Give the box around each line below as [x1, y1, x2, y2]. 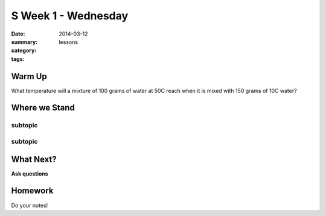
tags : [11, 55, 25, 63]
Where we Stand [11, 103, 75, 113]
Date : [11, 30, 25, 37]
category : [11, 47, 37, 54]
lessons [59, 38, 78, 45]
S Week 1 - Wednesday [11, 9, 129, 22]
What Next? [11, 154, 57, 164]
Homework [11, 186, 54, 196]
